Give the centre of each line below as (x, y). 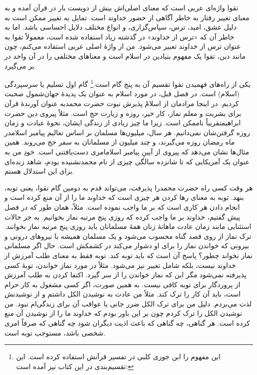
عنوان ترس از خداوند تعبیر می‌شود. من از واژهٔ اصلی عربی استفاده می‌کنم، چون (123, 46)
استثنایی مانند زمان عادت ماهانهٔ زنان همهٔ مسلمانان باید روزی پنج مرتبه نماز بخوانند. (128, 226)
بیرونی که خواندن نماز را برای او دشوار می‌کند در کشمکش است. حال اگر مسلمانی (127, 245)
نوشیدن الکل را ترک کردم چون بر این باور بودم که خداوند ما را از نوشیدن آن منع (123, 313)
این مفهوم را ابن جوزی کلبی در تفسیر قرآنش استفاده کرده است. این (118, 356)
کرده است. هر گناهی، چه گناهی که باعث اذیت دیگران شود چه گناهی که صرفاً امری (127, 323)
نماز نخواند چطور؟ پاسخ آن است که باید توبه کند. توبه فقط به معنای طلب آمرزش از (129, 255)
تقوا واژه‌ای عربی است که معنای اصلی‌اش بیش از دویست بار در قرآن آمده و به (122, 7)
